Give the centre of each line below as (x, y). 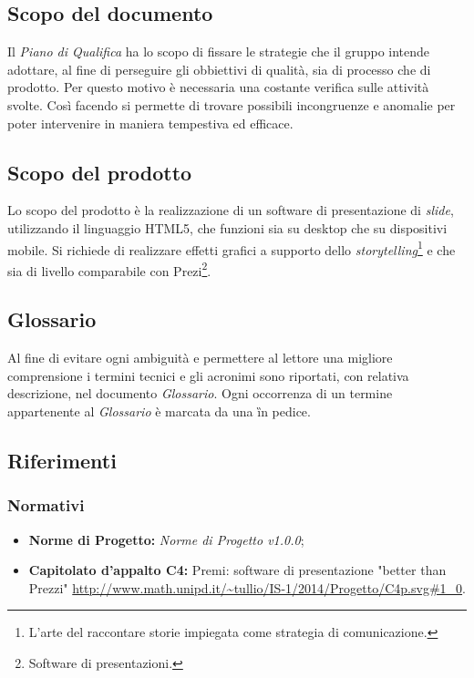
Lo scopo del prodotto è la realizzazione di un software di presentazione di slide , (231, 210)
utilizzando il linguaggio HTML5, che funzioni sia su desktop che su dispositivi (227, 227)
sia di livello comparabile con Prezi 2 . (109, 269)
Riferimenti (62, 461)
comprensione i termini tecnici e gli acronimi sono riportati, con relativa (208, 375)
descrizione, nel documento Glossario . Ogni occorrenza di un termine (200, 393)
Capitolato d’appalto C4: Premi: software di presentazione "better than (237, 570)
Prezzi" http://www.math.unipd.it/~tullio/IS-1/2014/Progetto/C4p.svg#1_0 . (247, 587)
